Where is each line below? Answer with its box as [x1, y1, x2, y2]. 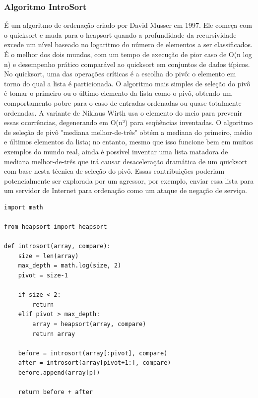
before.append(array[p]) [18, 369, 100, 376]
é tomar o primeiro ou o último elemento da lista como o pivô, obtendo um [4, 88, 232, 98]
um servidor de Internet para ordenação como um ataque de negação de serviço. [4, 185, 247, 196]
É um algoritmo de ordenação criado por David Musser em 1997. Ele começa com [4, 20, 252, 30]
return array [32, 330, 75, 337]
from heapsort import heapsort [4, 223, 107, 231]
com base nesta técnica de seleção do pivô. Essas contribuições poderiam [4, 166, 225, 176]
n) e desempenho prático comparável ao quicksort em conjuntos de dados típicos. [4, 59, 250, 69]
